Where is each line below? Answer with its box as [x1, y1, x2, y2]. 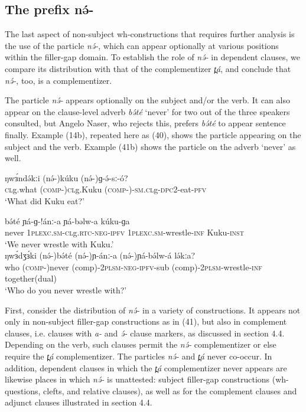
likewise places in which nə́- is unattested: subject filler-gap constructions [5, 373, 270, 385]
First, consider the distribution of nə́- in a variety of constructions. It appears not [5, 303, 301, 316]
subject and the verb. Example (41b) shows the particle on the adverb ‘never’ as [5, 140, 296, 152]
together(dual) [5, 272, 57, 285]
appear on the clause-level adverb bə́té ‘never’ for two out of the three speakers [5, 105, 290, 117]
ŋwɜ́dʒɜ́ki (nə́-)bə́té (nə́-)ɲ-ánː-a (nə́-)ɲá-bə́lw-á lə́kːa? [5, 249, 196, 261]
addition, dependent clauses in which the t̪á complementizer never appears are [5, 361, 287, 374]
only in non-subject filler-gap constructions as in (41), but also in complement [5, 315, 287, 328]
